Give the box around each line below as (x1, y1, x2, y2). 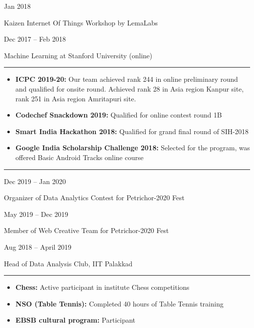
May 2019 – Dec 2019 (4, 209, 68, 219)
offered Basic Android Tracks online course (15, 152, 144, 162)
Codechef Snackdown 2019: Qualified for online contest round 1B (15, 110, 222, 120)
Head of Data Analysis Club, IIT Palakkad (4, 258, 133, 268)
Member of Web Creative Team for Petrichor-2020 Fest (4, 225, 169, 235)
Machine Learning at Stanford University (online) (4, 50, 152, 60)
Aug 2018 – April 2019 (4, 241, 72, 252)
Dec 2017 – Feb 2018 (4, 34, 66, 44)
